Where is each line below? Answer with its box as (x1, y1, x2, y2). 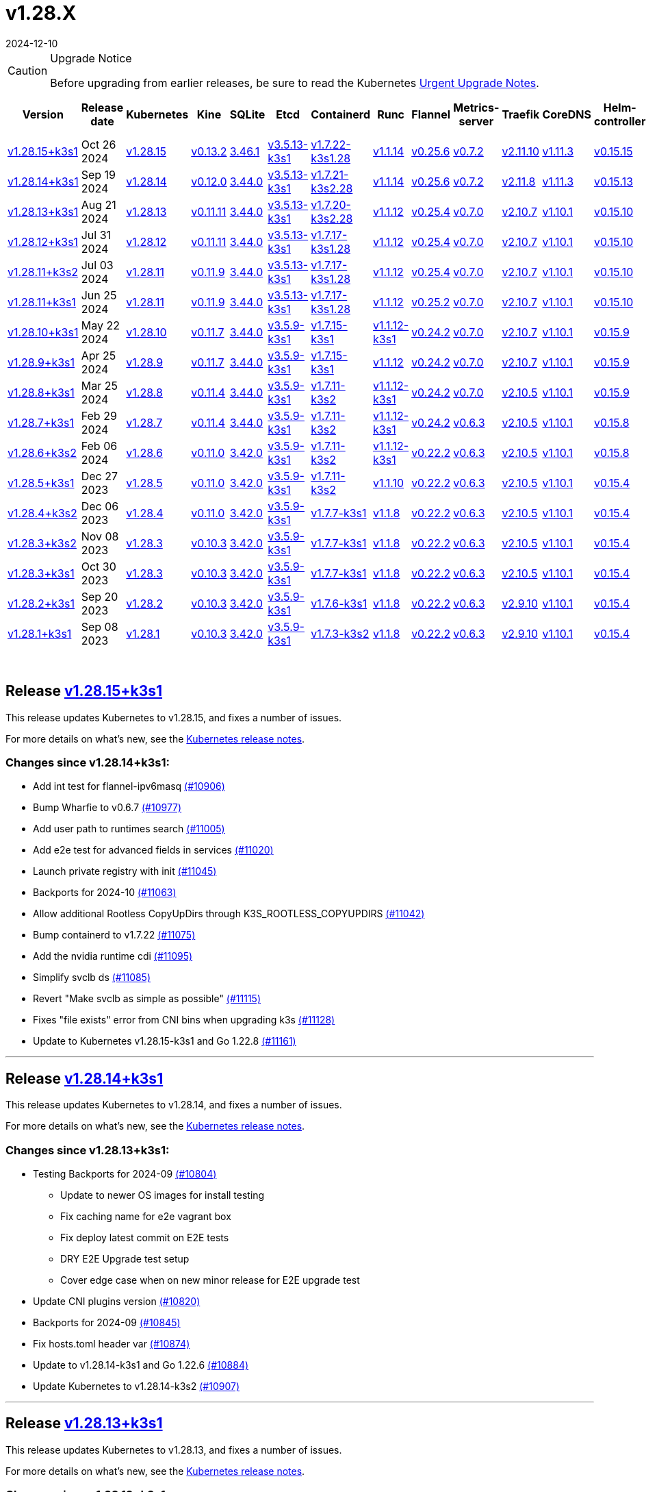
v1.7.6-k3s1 (311, 596, 367, 610)
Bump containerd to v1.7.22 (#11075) (33, 929, 196, 941)
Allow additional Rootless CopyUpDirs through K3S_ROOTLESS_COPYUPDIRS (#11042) (33, 908, 425, 920)
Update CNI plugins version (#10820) (33, 1295, 201, 1307)
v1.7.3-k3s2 (311, 626, 370, 641)
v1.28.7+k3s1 (8, 415, 75, 430)
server (458, 114, 494, 128)
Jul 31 (81, 227, 112, 242)
